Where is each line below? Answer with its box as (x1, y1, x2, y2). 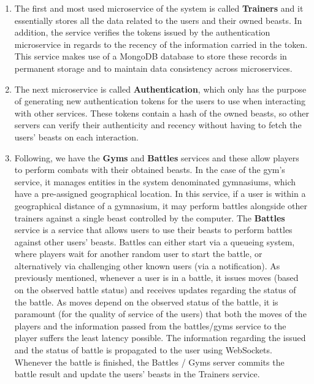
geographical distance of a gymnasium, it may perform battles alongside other (14, 199, 308, 212)
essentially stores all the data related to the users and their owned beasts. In (14, 13, 302, 26)
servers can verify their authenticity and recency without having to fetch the (14, 118, 302, 131)
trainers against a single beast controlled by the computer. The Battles (14, 211, 285, 224)
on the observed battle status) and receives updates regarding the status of (14, 283, 296, 296)
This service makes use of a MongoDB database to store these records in (14, 50, 287, 63)
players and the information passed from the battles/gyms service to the (14, 319, 286, 332)
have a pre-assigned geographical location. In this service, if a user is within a (14, 187, 306, 200)
